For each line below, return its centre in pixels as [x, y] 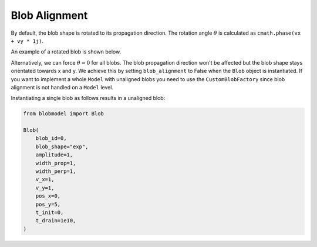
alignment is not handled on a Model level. [62, 87]
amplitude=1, [54, 155]
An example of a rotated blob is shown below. [66, 52]
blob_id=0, [51, 138]
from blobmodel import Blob [63, 114]
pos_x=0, [48, 196]
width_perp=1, [56, 171]
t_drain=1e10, [56, 221]
